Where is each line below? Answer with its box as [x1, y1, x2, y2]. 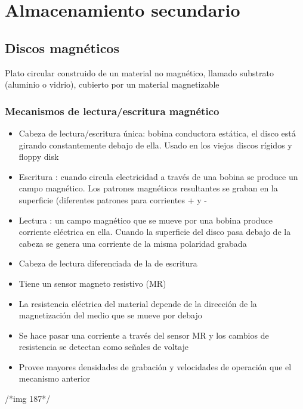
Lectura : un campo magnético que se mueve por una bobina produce [18, 213, 273, 226]
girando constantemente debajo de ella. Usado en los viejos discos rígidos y [18, 138, 292, 151]
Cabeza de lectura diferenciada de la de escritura [18, 257, 197, 269]
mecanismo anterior [18, 372, 91, 385]
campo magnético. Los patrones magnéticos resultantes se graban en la [18, 182, 278, 194]
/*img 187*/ [5, 392, 51, 405]
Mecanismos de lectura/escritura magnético [5, 103, 219, 118]
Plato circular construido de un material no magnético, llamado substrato [5, 66, 274, 79]
